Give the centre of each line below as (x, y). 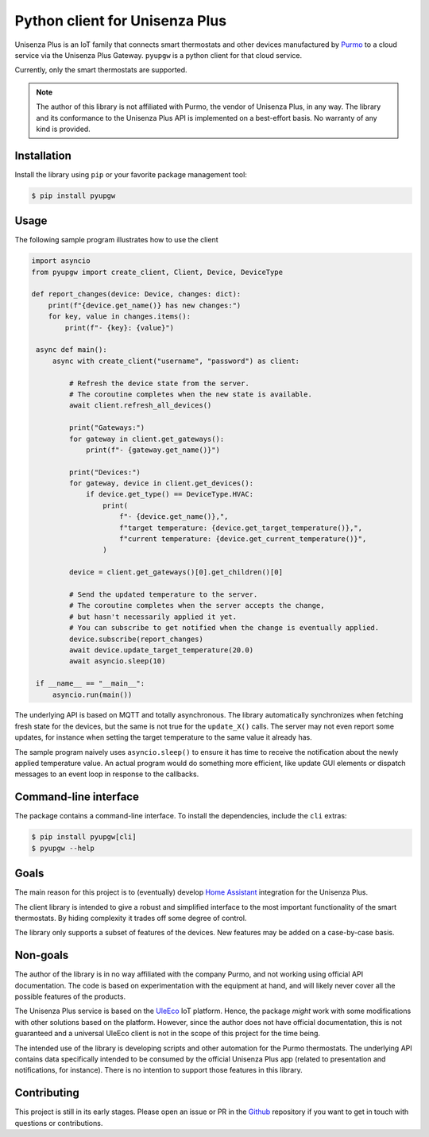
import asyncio (61, 261)
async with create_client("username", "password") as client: (176, 361)
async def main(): (71, 350)
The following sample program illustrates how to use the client (116, 240)
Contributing (47, 1093)
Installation (43, 155)
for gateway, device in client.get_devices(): (161, 483)
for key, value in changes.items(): (119, 317)
